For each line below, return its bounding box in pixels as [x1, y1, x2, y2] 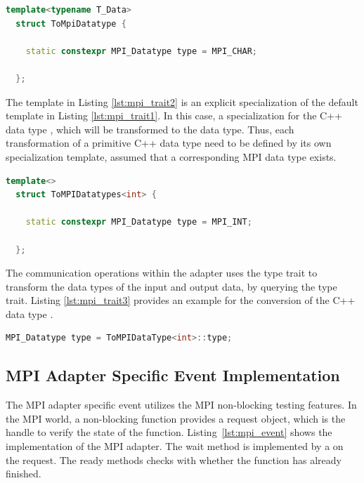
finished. [6, 466, 41, 481]
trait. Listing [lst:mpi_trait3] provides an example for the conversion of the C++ [6, 293, 356, 307]
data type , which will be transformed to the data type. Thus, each [6, 121, 294, 136]
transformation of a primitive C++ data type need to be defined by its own [6, 135, 332, 150]
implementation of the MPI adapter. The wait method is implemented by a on [6, 439, 344, 454]
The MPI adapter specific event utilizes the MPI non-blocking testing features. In [6, 397, 357, 412]
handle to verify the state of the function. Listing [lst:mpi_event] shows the [6, 425, 332, 439]
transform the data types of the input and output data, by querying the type [6, 279, 337, 293]
